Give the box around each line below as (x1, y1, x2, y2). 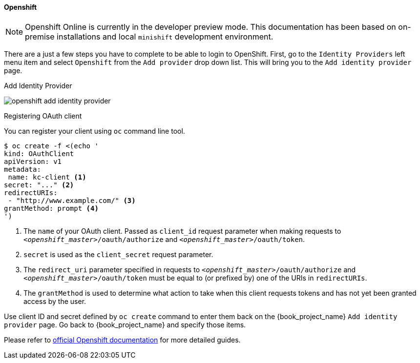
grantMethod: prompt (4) (4, 204, 99, 212)
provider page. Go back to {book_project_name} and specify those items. (4, 320, 246, 329)
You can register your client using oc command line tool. (4, 126, 185, 135)
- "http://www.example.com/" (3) (8, 196, 136, 204)
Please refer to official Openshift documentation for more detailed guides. (4, 335, 241, 344)
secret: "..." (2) (4, 181, 74, 189)
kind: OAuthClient (4, 149, 74, 158)
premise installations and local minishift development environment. (25, 31, 273, 41)
